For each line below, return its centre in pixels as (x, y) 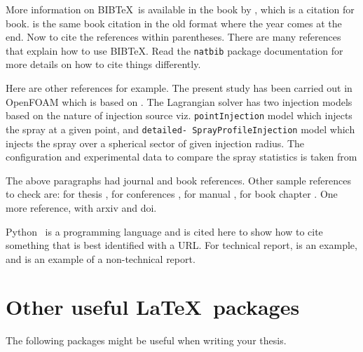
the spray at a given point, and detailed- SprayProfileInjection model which (180, 129)
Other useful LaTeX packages (153, 307)
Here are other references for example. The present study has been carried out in (179, 88)
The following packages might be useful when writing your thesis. (146, 340)
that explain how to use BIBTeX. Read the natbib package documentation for (174, 50)
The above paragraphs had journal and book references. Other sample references (178, 180)
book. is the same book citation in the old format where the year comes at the (174, 23)
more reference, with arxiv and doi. (81, 207)
